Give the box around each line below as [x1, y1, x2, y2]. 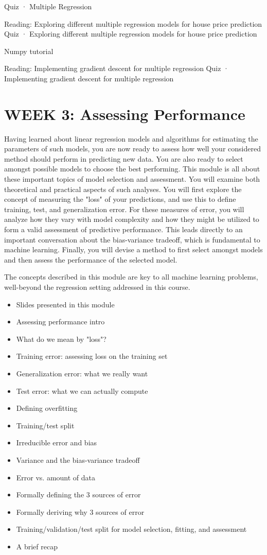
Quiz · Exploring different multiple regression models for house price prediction [4, 28, 257, 39]
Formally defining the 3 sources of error [16, 489, 141, 500]
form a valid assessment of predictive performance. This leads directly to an [4, 224, 243, 235]
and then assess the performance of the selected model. [4, 254, 177, 265]
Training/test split [16, 420, 75, 430]
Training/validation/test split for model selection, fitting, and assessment [16, 524, 247, 534]
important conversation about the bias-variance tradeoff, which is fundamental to [4, 234, 260, 245]
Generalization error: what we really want [16, 368, 148, 378]
